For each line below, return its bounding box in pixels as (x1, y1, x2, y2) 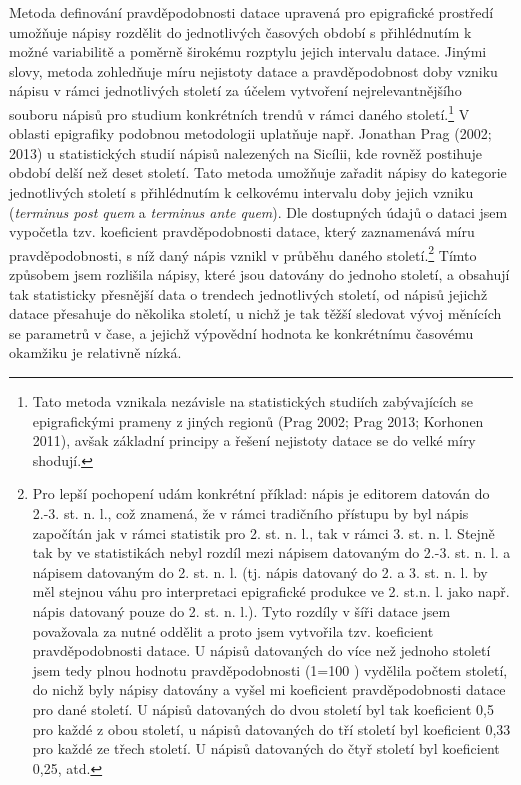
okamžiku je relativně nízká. (9, 342, 182, 363)
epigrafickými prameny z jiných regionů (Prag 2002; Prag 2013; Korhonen (32, 410, 484, 431)
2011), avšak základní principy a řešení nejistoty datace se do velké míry (32, 430, 476, 451)
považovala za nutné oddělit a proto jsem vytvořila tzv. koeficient (32, 620, 434, 641)
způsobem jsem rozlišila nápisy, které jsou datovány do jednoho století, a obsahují (9, 264, 510, 285)
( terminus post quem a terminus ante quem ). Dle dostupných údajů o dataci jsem (9, 201, 508, 222)
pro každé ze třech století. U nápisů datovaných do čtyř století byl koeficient (32, 738, 500, 759)
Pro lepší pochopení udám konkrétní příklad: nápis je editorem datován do (32, 483, 490, 504)
